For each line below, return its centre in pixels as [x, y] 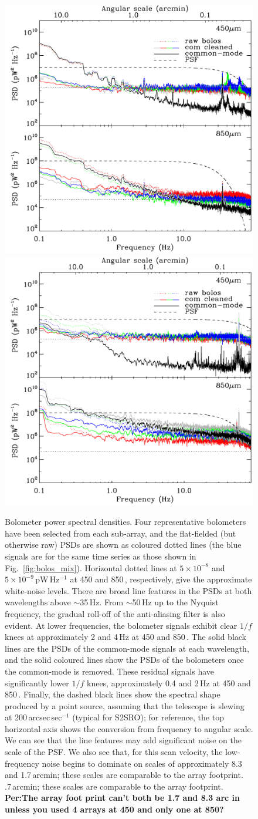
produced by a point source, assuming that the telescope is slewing [125, 705]
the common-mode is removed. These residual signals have [110, 671]
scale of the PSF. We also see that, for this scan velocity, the [114, 752]
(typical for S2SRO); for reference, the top [148, 717]
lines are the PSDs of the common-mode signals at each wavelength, [127, 648]
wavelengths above [38, 602]
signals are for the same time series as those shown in [101, 556]
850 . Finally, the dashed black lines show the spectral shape [113, 694]
